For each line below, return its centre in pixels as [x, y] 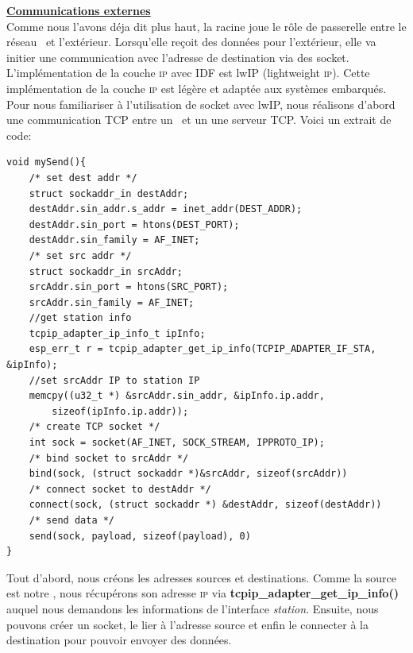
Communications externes [79, 10]
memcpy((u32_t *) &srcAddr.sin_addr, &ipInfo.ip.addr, [177, 396]
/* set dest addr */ [83, 178]
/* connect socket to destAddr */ [120, 489]
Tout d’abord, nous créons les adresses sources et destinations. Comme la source [201, 577]
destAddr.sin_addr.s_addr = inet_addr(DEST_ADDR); [166, 209]
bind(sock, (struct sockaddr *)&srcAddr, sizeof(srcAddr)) [188, 474]
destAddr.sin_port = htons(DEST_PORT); [134, 224]
